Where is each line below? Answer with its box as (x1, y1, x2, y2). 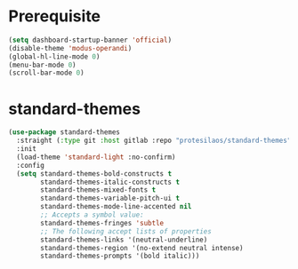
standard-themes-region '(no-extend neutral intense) (40, 243, 244, 252)
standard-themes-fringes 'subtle (40, 218, 165, 227)
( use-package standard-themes (8, 128, 121, 137)
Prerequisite (8, 6, 101, 27)
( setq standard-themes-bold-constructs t (16, 169, 173, 178)
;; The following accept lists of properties (40, 226, 213, 236)
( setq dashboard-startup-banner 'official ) (8, 36, 173, 44)
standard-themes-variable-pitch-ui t (40, 194, 180, 203)
